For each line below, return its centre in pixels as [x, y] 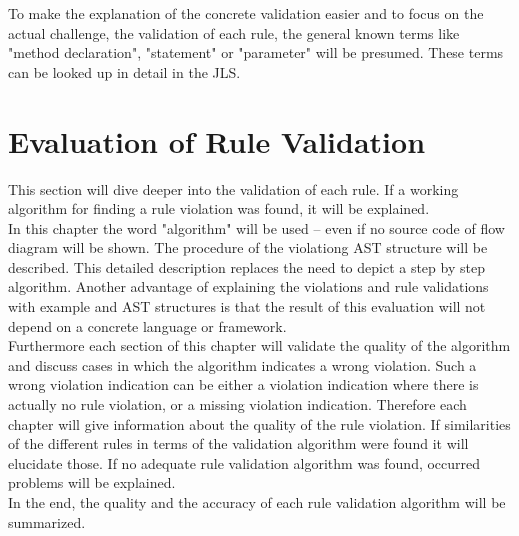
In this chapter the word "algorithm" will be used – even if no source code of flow [256, 227]
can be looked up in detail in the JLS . [124, 71]
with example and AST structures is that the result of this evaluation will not [247, 306]
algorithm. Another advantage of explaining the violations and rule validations [248, 286]
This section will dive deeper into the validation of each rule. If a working [233, 188]
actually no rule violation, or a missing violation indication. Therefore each [237, 404]
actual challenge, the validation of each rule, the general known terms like [234, 32]
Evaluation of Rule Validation [217, 140]
